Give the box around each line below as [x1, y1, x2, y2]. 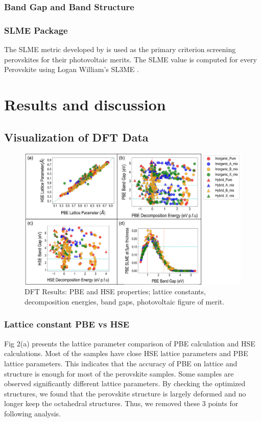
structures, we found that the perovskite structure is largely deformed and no [4, 388, 246, 398]
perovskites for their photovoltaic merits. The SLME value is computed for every [4, 54, 257, 64]
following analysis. [4, 408, 61, 418]
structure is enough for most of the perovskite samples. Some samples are [4, 368, 234, 379]
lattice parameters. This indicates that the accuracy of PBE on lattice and [4, 358, 238, 368]
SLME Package [4, 24, 68, 36]
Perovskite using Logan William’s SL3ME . [4, 64, 139, 75]
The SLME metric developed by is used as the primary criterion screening [4, 44, 236, 55]
